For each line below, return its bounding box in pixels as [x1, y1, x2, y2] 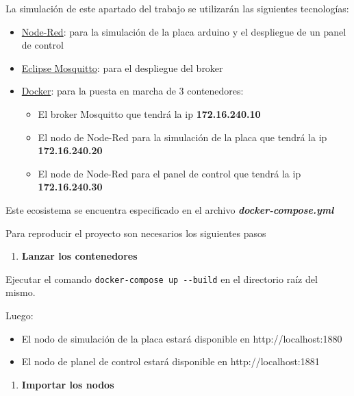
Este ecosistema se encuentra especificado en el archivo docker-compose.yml [5, 202, 334, 216]
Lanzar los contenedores [21, 249, 138, 263]
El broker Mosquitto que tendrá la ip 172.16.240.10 [38, 106, 261, 121]
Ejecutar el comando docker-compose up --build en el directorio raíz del [5, 271, 318, 286]
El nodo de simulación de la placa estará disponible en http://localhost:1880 [21, 331, 342, 345]
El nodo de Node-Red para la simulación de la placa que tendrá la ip [38, 129, 327, 144]
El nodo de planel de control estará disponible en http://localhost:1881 [21, 354, 320, 369]
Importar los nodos [21, 377, 114, 391]
